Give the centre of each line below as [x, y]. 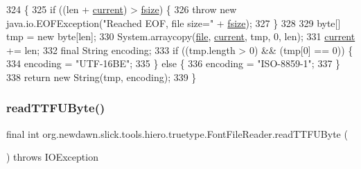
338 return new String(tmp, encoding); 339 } [102, 77]
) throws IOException [52, 157]
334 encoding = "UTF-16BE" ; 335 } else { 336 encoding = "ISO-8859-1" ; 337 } [174, 63]
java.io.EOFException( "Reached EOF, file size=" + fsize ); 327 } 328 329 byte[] [174, 23]
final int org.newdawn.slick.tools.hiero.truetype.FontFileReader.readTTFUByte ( [177, 133]
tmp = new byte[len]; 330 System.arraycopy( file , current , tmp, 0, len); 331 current [181, 36]
